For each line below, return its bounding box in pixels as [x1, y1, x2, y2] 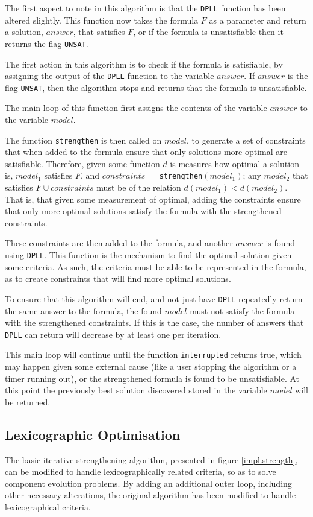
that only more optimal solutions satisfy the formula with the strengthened [5, 205, 282, 217]
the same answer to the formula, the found [5, 304, 162, 317]
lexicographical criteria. [5, 501, 91, 513]
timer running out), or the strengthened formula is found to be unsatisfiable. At [5, 372, 300, 384]
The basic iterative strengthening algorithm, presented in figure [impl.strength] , [5, 453, 298, 466]
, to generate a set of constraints [187, 133, 306, 146]
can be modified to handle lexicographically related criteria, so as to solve [5, 465, 276, 478]
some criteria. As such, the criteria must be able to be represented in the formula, [5, 260, 306, 273]
